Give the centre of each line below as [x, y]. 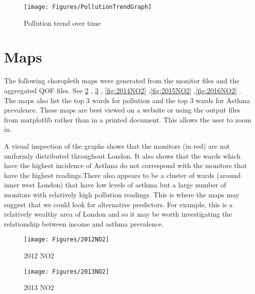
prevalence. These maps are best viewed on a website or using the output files [122, 110]
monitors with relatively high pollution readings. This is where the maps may [122, 194]
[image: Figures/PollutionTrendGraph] [88, 7]
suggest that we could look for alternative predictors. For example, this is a [118, 204]
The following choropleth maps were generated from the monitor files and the [122, 81]
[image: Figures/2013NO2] [66, 271]
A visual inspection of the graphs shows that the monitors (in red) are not [117, 146]
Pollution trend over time [63, 23]
